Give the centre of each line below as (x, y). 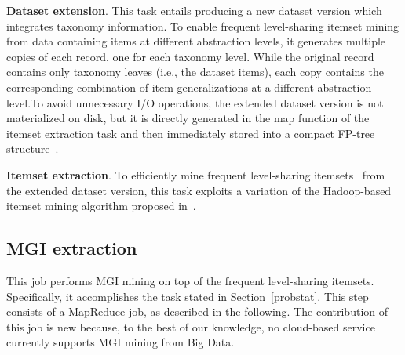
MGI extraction (72, 248)
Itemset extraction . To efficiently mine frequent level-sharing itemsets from (196, 174)
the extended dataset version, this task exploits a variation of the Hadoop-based (199, 190)
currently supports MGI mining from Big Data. (120, 342)
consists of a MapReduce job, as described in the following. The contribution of (197, 312)
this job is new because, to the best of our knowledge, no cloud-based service (191, 326)
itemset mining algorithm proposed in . (101, 206)
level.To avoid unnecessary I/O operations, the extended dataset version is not (195, 102)
